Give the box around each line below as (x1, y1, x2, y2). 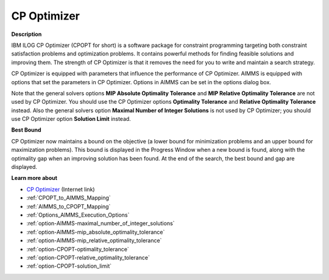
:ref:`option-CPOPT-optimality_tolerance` (26, 245, 129, 253)
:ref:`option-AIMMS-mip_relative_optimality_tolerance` (26, 237, 162, 244)
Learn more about (11, 174, 58, 182)
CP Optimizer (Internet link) (26, 185, 95, 193)
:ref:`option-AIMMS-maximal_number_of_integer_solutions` (26, 220, 175, 227)
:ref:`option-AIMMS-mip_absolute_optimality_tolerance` (26, 228, 165, 235)
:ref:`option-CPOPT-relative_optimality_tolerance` (26, 254, 150, 261)
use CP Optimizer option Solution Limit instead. (11, 115, 131, 123)
